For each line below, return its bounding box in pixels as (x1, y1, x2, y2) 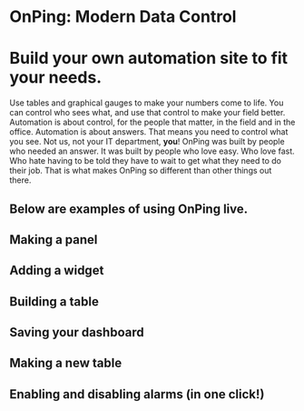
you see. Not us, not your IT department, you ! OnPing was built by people (9, 136, 285, 147)
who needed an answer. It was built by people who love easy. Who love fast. (9, 145, 295, 156)
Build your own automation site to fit (9, 48, 289, 69)
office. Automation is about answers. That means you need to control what (9, 126, 289, 137)
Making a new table (9, 356, 123, 371)
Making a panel (9, 232, 98, 247)
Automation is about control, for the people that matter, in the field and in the (9, 116, 296, 128)
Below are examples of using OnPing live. (9, 201, 249, 216)
